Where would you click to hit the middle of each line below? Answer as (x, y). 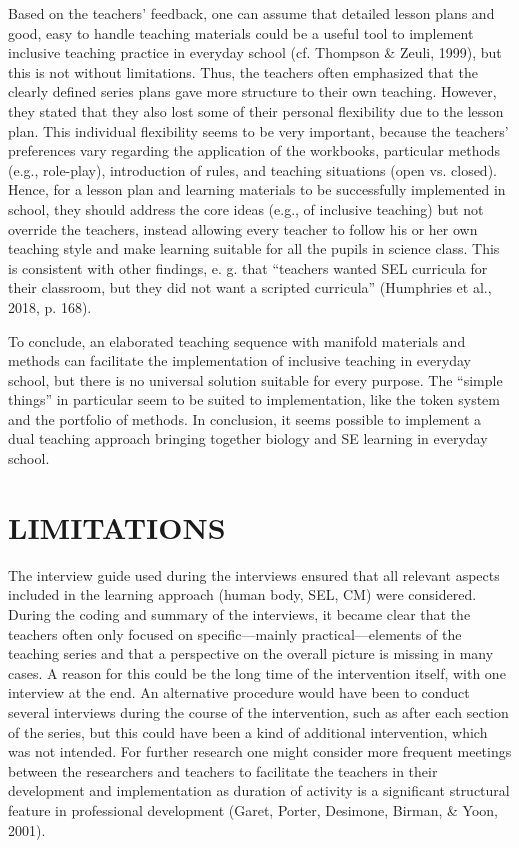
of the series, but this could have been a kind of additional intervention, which (248, 731)
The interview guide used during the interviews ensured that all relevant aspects (254, 574)
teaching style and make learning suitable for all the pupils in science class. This (254, 248)
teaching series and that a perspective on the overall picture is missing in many (251, 653)
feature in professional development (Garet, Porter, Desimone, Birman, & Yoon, (253, 809)
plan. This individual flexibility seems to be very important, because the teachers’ (258, 130)
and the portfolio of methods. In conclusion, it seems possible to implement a (244, 418)
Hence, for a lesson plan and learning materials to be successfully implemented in (257, 189)
